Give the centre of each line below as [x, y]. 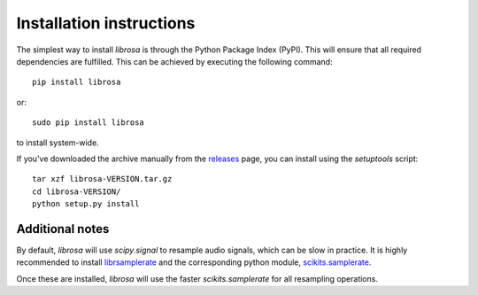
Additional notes [63, 229]
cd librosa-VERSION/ [77, 191]
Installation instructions [106, 23]
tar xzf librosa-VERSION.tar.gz [102, 179]
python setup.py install [86, 204]
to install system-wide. [58, 143]
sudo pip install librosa [89, 123]
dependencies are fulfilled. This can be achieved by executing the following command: [174, 61]
